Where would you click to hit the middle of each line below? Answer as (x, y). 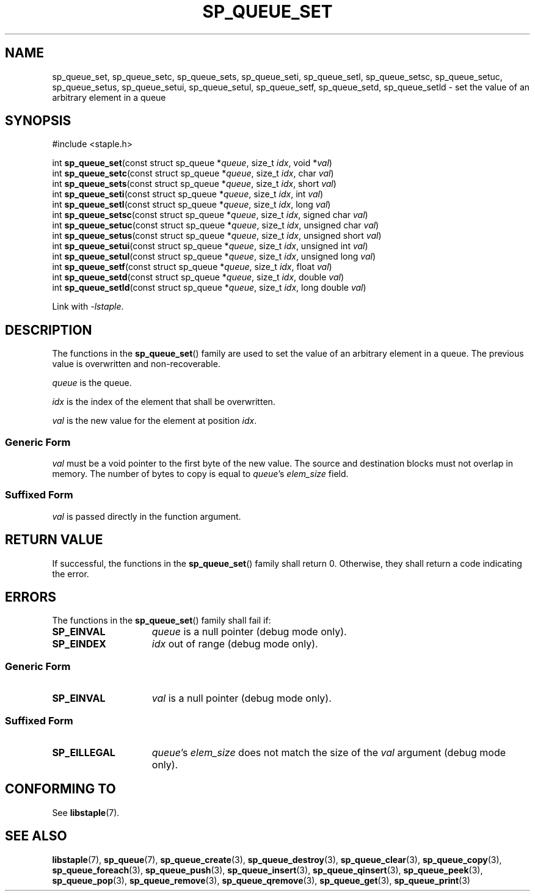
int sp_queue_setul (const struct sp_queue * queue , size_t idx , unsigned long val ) (214, 257)
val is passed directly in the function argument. (147, 516)
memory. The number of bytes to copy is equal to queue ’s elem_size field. (200, 474)
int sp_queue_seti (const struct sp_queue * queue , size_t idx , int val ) (188, 194)
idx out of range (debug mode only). (235, 644)
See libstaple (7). (86, 812)
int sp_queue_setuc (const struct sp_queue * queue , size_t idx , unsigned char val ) (216, 225)
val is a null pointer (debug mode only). (242, 698)
